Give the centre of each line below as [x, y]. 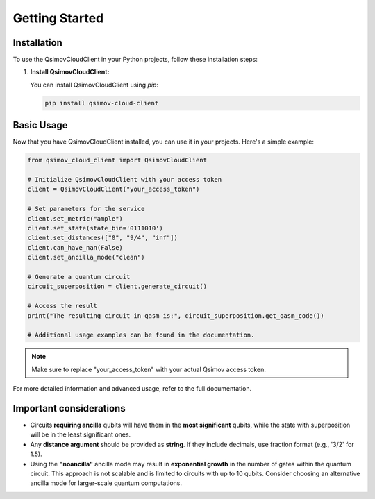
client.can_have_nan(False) [75, 247]
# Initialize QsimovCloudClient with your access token [125, 180]
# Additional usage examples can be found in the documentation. [141, 335]
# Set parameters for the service [86, 209]
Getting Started [58, 18]
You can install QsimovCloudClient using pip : [94, 85]
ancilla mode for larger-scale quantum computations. [106, 483]
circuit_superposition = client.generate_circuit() [117, 287]
